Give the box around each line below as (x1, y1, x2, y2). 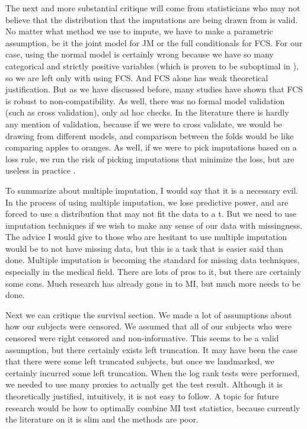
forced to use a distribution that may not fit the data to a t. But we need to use (5, 207, 296, 220)
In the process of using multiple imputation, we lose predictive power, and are (5, 196, 289, 208)
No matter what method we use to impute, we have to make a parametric (5, 25, 273, 37)
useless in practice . (5, 164, 76, 177)
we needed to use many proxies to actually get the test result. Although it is (5, 378, 283, 390)
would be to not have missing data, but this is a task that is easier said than (5, 242, 283, 254)
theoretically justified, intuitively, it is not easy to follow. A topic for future (5, 390, 279, 402)
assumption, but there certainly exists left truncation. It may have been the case (5, 343, 298, 356)
